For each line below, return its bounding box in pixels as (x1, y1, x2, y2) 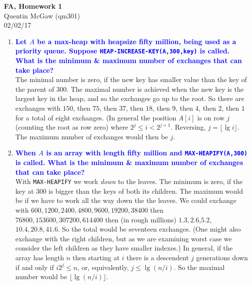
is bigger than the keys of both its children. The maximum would (48, 185, 243, 196)
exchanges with (15, 103, 61, 113)
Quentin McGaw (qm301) (4, 10, 80, 20)
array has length (15, 252, 64, 263)
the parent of (15, 84, 54, 94)
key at (15, 185, 34, 196)
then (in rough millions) (105, 214, 177, 224)
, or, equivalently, (77, 262, 129, 272)
